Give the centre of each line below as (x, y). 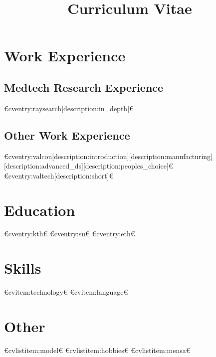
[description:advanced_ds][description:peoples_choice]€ (89, 166)
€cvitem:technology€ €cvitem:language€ (66, 292)
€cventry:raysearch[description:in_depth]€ (69, 108)
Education (40, 210)
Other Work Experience (67, 135)
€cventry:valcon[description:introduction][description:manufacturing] (108, 156)
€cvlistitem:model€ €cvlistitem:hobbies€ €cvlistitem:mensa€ (97, 350)
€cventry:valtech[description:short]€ (59, 175)
